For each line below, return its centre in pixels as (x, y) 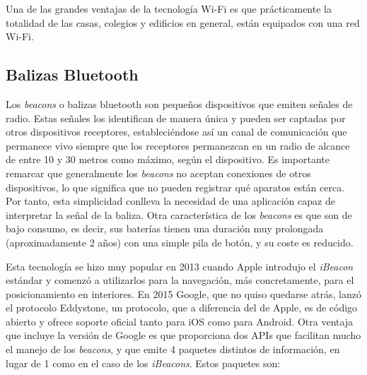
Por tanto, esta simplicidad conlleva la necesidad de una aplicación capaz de (170, 201)
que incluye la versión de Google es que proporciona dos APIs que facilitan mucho (183, 335)
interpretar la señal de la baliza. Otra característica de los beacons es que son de (179, 214)
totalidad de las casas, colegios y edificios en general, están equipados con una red (183, 22)
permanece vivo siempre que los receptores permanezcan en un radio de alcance (178, 145)
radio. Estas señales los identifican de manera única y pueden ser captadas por (176, 118)
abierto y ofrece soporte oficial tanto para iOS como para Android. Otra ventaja (180, 321)
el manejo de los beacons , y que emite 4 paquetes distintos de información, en (173, 349)
